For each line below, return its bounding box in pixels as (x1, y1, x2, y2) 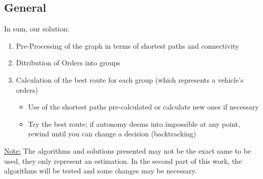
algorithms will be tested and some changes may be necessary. (4, 165, 197, 176)
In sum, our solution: (4, 23, 70, 34)
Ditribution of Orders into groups (16, 57, 120, 68)
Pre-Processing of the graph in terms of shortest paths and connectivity (16, 40, 239, 51)
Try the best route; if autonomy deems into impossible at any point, (28, 118, 240, 129)
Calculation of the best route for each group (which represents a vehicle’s (16, 74, 244, 85)
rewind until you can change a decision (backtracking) (28, 128, 196, 139)
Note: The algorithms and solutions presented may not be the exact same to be (4, 145, 251, 156)
